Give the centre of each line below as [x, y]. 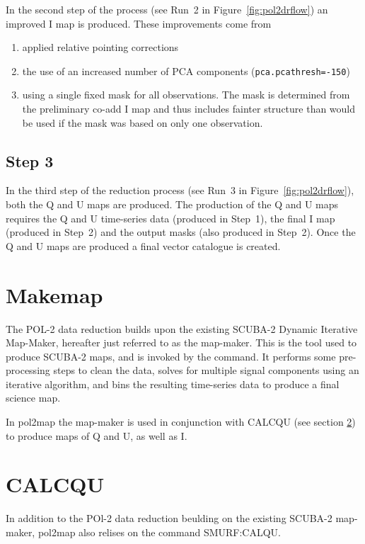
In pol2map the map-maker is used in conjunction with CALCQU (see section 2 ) [181, 422]
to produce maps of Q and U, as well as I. [97, 435]
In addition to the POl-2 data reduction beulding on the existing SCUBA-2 [169, 518]
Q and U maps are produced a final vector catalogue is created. [143, 245]
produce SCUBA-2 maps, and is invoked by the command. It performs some [171, 356]
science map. [33, 398]
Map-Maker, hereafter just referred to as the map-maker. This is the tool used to [181, 342]
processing [28, 370]
